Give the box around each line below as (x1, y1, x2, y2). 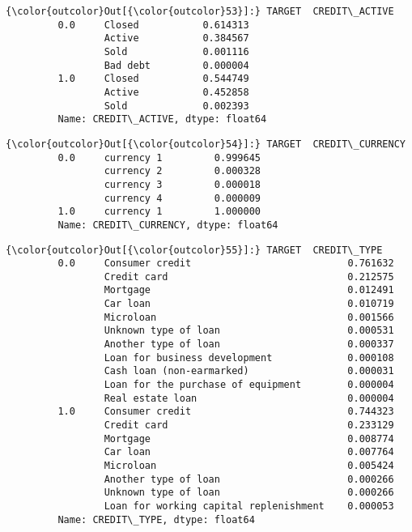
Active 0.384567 (104, 32, 249, 45)
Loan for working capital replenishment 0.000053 (104, 500, 394, 512)
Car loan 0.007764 (104, 446, 394, 458)
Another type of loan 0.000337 (104, 338, 394, 351)
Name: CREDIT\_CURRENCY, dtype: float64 (57, 219, 278, 231)
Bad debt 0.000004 (104, 59, 249, 71)
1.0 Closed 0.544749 (57, 73, 249, 85)
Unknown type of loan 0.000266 (104, 487, 394, 499)
